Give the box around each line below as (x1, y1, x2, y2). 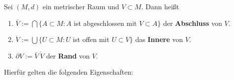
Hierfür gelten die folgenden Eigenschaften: (4, 67, 133, 77)
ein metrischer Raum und (42, 1, 119, 11)
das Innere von (135, 34, 183, 44)
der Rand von (46, 50, 90, 60)
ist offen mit (73, 34, 110, 44)
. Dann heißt (141, 1, 179, 11)
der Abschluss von (163, 18, 222, 28)
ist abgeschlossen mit (73, 18, 137, 28)
